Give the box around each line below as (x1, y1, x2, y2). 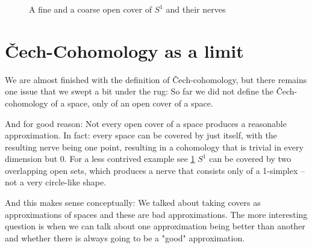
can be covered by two (209, 152, 292, 165)
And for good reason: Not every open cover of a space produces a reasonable (5, 117, 287, 129)
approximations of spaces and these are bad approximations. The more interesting (5, 208, 308, 220)
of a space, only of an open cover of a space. (51, 96, 213, 109)
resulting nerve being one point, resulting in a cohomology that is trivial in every (5, 140, 304, 153)
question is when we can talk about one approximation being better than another (5, 220, 305, 232)
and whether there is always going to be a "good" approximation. (5, 231, 245, 244)
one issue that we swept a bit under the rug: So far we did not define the (5, 85, 273, 98)
